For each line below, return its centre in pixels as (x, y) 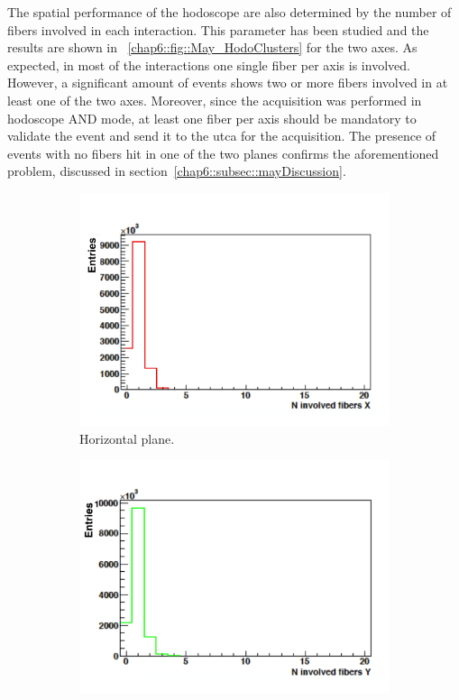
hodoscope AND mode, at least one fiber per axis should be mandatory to (212, 118)
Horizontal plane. (127, 438)
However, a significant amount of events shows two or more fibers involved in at (228, 83)
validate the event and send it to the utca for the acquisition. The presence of (222, 136)
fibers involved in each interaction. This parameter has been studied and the (218, 29)
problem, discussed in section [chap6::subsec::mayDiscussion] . (177, 171)
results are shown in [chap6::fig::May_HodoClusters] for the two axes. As (212, 47)
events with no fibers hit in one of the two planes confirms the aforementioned (223, 153)
